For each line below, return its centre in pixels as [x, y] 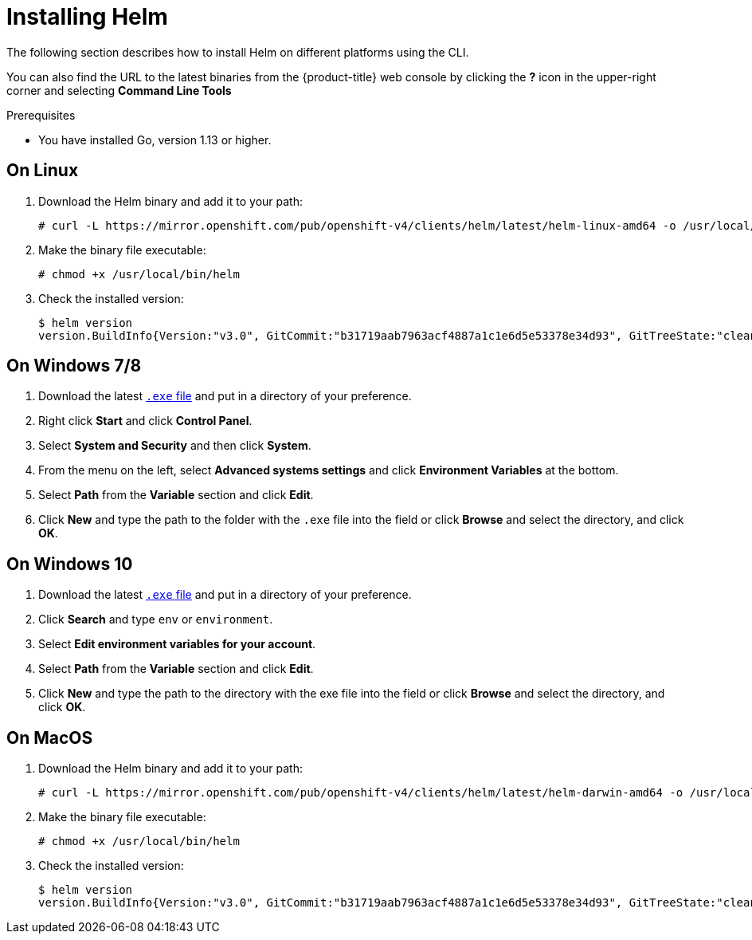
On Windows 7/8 [74, 366]
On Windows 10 [70, 564]
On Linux [43, 171]
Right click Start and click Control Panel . [145, 421]
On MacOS [50, 737]
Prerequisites [41, 115]
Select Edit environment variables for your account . [177, 644]
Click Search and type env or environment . [156, 619]
